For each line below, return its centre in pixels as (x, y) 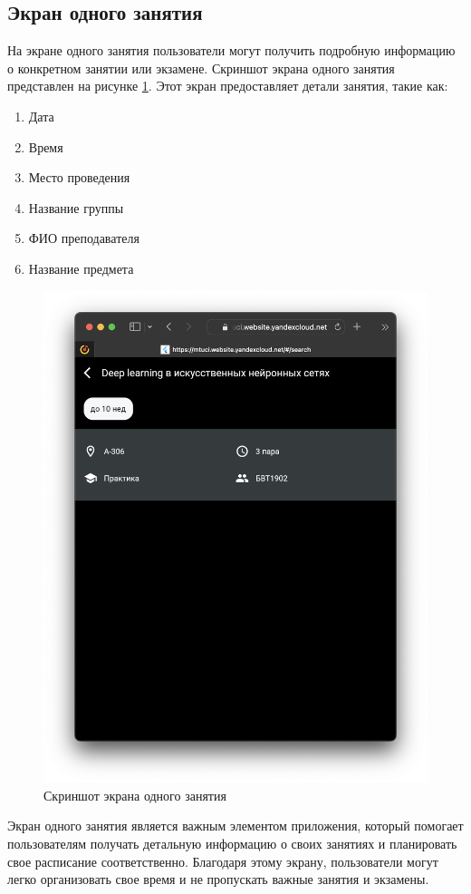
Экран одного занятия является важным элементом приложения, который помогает (235, 826)
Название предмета (81, 268)
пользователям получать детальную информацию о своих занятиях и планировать (232, 844)
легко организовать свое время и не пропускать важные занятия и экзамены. (218, 879)
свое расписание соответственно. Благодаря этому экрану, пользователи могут (223, 861)
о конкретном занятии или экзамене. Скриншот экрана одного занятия (201, 68)
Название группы (76, 207)
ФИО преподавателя (84, 238)
